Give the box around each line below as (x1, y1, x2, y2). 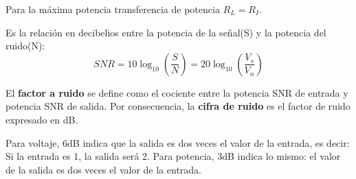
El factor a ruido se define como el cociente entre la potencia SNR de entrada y (5, 85, 348, 99)
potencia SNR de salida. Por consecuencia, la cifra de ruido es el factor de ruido (5, 99, 351, 113)
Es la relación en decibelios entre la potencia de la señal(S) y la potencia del (5, 25, 326, 39)
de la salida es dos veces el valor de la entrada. (5, 162, 201, 176)
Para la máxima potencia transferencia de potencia (5, 2, 220, 16)
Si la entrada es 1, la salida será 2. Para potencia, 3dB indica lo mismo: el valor (5, 149, 341, 163)
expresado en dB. (5, 112, 78, 126)
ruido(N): (5, 38, 45, 53)
